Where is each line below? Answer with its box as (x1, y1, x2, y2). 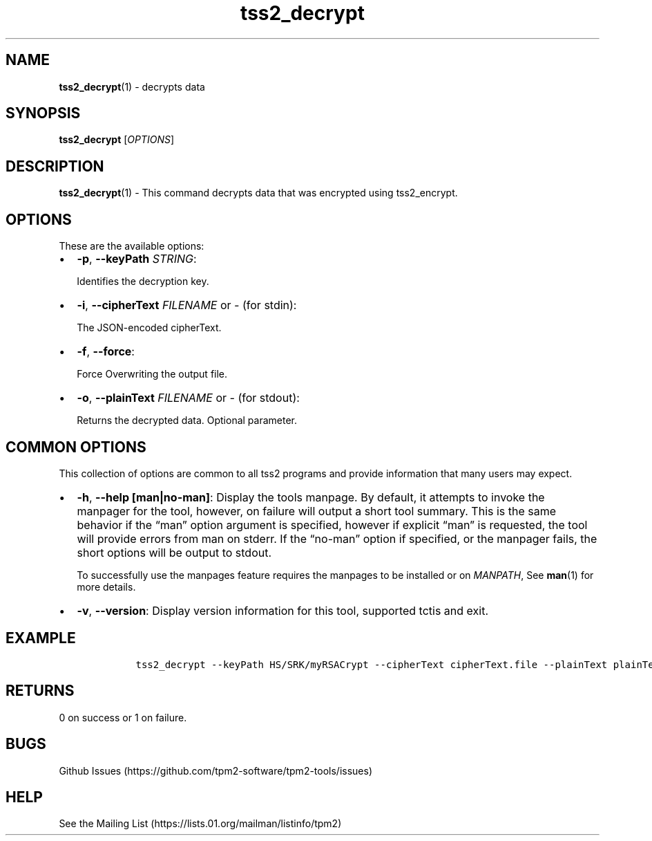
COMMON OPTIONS (6, 438, 146, 456)
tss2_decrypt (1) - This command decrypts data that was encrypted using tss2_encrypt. (59, 187, 458, 199)
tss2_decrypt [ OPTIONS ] (59, 133, 175, 146)
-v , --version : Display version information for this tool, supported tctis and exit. (77, 603, 489, 618)
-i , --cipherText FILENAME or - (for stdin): (77, 298, 297, 313)
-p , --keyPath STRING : (77, 252, 197, 266)
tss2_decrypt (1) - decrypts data (59, 80, 205, 93)
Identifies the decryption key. (77, 275, 209, 288)
